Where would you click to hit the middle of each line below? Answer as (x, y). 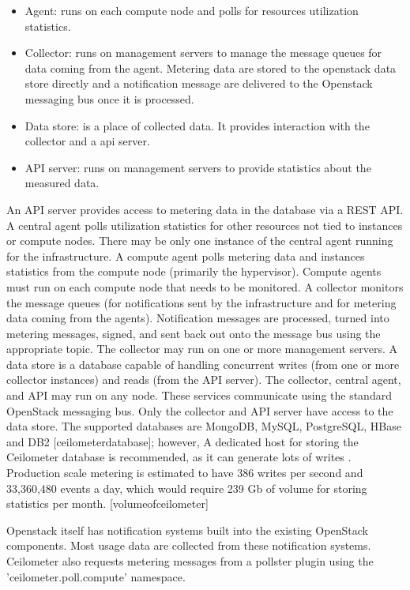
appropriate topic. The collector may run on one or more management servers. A (202, 349)
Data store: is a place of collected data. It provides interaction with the (197, 125)
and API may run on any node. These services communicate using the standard (199, 395)
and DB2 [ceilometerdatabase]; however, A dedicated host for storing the (182, 441)
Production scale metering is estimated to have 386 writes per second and (185, 473)
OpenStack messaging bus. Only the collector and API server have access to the (200, 410)
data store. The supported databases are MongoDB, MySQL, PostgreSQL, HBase (204, 426)
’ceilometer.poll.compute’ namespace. (96, 576)
